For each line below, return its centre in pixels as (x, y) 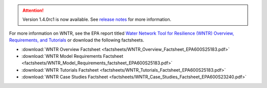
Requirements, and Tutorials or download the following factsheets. (77, 40)
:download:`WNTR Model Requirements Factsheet (72, 56)
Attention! (33, 10)
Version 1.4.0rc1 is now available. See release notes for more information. (97, 19)
